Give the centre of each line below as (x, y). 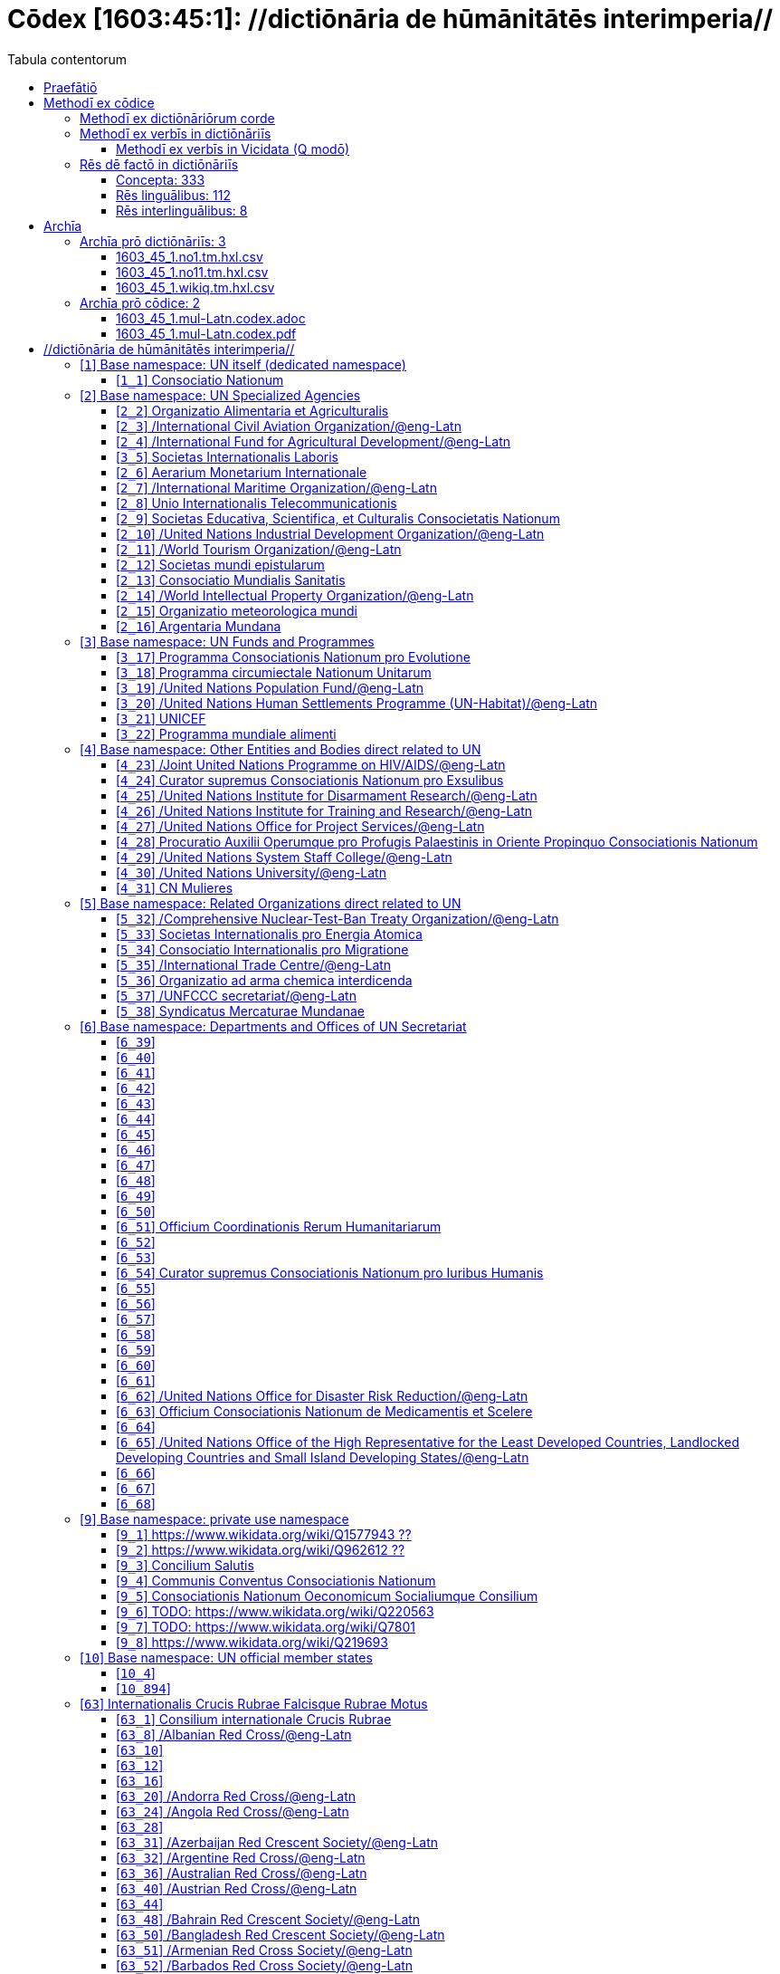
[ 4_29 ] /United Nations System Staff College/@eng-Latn (284, 857)
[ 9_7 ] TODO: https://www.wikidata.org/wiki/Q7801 (266, 1626)
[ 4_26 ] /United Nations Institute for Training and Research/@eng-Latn (324, 810)
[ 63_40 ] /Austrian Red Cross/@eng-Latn (237, 1888)
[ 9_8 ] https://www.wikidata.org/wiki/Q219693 (252, 1642)
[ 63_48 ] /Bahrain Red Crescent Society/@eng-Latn (268, 1919)
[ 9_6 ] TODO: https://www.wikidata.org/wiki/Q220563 (275, 1611)
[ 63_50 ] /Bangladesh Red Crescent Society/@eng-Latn (281, 1934)
